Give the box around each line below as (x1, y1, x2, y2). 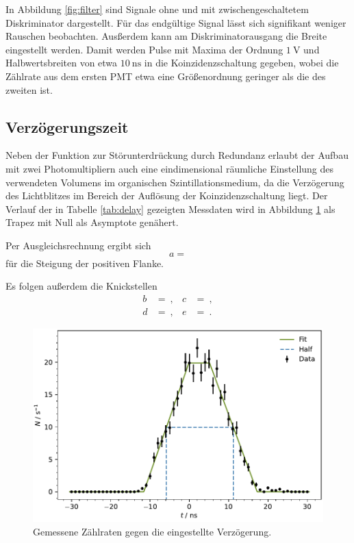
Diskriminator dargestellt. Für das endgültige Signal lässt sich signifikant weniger (5, 15, 346, 29)
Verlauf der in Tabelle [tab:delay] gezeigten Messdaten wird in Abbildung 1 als (5, 201, 336, 216)
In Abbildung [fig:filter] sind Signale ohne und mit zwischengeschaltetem (5, 2, 309, 16)
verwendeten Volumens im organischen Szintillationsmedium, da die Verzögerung (5, 175, 344, 189)
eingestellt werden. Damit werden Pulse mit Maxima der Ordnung (5, 42, 283, 56)
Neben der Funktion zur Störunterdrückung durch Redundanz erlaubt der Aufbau (5, 148, 349, 162)
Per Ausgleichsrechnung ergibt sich (5, 238, 151, 252)
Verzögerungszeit (5, 116, 129, 137)
